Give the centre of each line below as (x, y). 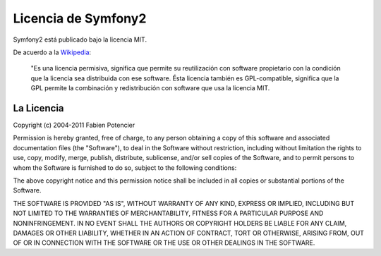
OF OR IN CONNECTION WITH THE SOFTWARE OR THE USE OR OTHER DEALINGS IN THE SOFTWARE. (164, 243)
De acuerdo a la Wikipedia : (52, 52)
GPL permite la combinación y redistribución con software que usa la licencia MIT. (150, 88)
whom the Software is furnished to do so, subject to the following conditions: (125, 167)
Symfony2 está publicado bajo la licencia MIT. (80, 39)
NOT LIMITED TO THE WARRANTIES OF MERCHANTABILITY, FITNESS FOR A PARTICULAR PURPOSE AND (168, 213)
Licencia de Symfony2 (80, 18)
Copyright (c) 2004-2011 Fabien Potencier (74, 125)
